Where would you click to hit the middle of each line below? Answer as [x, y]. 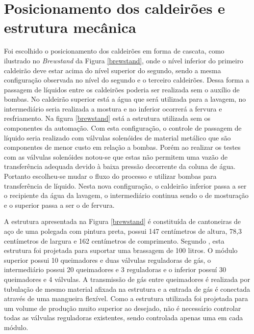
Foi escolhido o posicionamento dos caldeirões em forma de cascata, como [114, 51]
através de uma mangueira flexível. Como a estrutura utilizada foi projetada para [126, 298]
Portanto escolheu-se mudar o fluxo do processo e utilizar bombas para [110, 176]
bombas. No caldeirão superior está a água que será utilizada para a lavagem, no [125, 99]
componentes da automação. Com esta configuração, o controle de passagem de [123, 128]
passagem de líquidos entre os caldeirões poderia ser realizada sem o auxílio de [122, 89]
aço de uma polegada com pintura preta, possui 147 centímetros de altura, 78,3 [123, 231]
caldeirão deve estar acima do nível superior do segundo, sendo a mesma [113, 70]
